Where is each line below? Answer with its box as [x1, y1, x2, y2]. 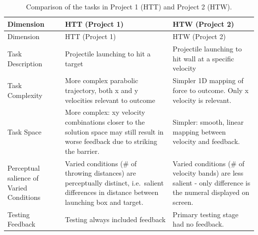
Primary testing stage [173, 209, 239, 219]
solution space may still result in [64, 126, 164, 137]
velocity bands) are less [173, 168, 244, 178]
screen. [173, 196, 193, 207]
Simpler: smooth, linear [173, 116, 244, 127]
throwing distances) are [64, 168, 136, 178]
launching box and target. [64, 196, 143, 207]
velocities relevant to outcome [64, 94, 155, 105]
